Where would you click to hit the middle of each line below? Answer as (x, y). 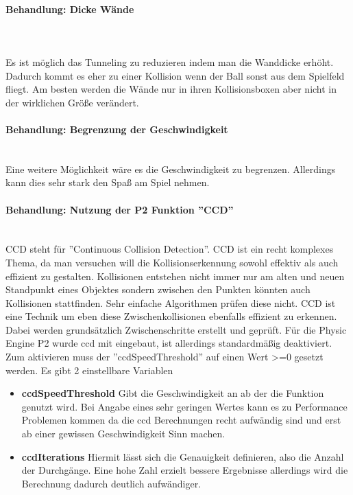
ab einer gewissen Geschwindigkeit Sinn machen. (123, 434)
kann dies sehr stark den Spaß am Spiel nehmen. (108, 182)
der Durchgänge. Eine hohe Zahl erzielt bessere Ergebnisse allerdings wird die (185, 470)
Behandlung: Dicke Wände (70, 9)
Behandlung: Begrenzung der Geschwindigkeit (117, 129)
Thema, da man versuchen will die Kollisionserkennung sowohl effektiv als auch (172, 262)
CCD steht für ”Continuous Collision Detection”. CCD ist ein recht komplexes (170, 249)
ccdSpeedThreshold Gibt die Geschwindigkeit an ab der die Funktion (173, 393)
